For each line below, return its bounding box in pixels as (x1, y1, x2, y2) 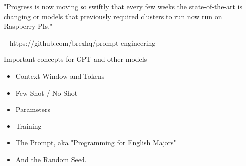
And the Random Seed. (15, 154, 87, 164)
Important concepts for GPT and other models (4, 54, 147, 64)
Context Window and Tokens (15, 70, 105, 81)
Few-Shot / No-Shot (15, 87, 78, 98)
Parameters (15, 104, 50, 114)
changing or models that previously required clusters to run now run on (4, 11, 222, 21)
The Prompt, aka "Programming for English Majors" (15, 137, 176, 148)
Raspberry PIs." (4, 21, 53, 31)
